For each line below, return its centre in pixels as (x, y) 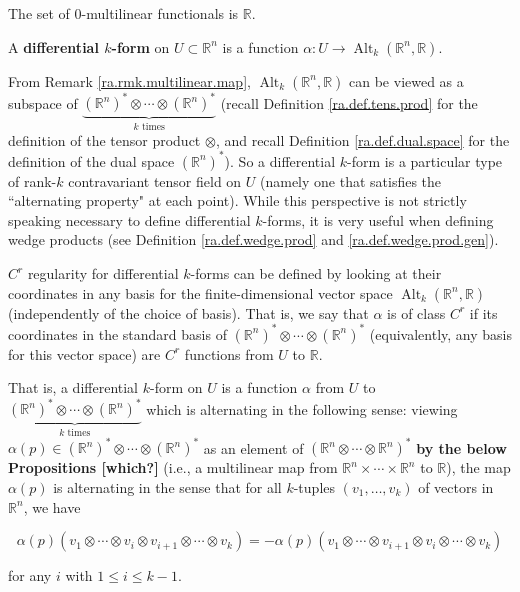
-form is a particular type (425, 160)
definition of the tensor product (104, 139)
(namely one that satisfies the (351, 180)
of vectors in (456, 486)
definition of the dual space (91, 160)
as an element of (253, 447)
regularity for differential (103, 273)
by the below (461, 447)
